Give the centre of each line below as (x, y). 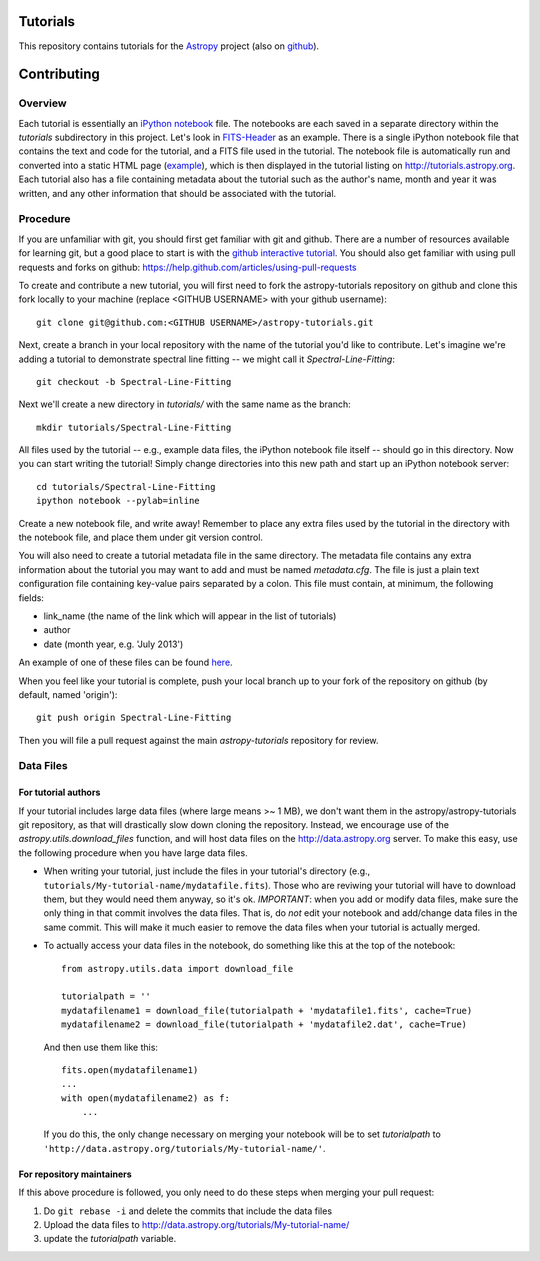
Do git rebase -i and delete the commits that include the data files (188, 1211)
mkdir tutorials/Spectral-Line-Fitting (134, 427)
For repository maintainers (75, 1174)
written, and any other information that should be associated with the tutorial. (177, 193)
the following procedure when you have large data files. (133, 852)
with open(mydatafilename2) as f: (145, 1098)
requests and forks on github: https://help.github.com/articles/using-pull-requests (187, 267)
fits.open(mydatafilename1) (130, 1069)
